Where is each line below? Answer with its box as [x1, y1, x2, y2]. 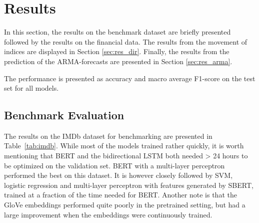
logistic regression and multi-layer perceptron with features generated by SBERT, [4, 179, 253, 190]
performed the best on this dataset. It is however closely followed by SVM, [4, 170, 233, 180]
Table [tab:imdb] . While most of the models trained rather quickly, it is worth [4, 140, 244, 151]
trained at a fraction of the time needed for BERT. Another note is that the [4, 189, 237, 200]
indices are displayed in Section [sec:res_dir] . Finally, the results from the [4, 46, 229, 57]
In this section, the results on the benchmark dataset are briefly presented [4, 27, 231, 37]
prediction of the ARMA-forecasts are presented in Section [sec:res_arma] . [4, 56, 232, 66]
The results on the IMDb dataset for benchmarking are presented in [4, 130, 212, 141]
